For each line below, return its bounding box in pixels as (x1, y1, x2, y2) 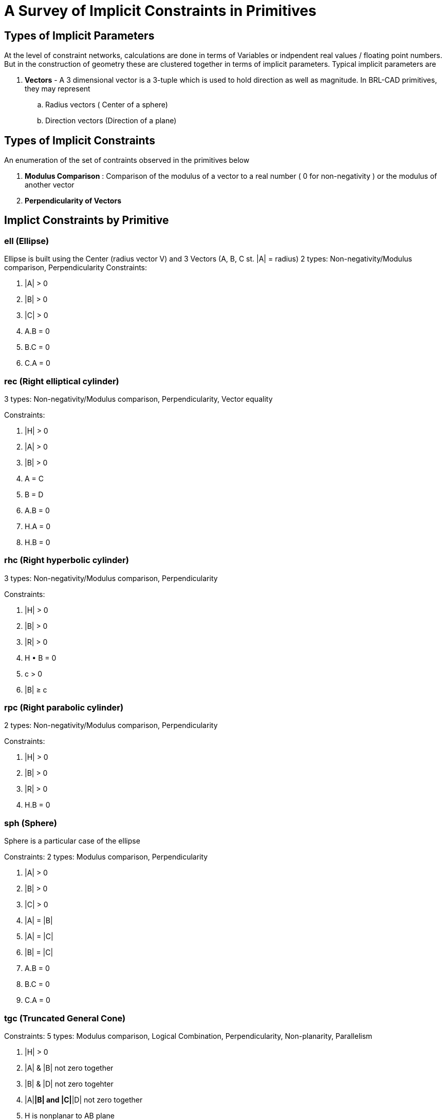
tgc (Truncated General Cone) (4, 1013, 126, 1023)
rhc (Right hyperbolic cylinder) (4, 555, 129, 566)
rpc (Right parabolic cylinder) (4, 702, 124, 713)
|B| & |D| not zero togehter (25, 1079, 114, 1088)
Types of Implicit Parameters (4, 29, 155, 42)
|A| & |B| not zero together (25, 1063, 114, 1072)
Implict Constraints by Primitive (4, 214, 169, 227)
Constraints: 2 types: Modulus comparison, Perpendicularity (4, 852, 208, 862)
